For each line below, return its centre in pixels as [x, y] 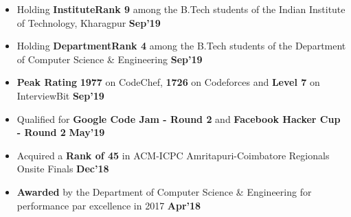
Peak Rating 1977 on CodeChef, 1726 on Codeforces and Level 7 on [168, 82]
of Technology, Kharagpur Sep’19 [89, 22]
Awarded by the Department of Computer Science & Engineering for [164, 191]
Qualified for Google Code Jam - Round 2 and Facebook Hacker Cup [179, 118]
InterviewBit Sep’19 [60, 95]
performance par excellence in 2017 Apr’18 [109, 205]
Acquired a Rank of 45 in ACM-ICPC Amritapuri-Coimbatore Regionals [173, 155]
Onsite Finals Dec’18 [63, 169]
